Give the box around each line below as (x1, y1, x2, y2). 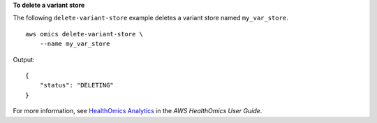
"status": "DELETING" (39, 81, 114, 89)
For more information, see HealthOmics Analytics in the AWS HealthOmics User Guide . (13, 107, 263, 115)
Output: (13, 55, 35, 64)
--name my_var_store (39, 40, 110, 48)
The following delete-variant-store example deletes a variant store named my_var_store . (13, 14, 289, 22)
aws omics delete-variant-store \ (25, 30, 143, 38)
